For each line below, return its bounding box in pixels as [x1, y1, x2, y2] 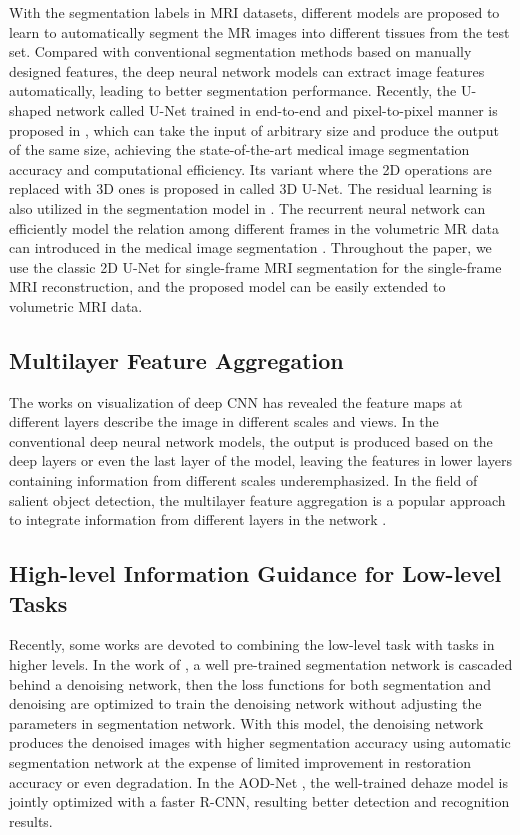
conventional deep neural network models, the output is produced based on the [9, 430, 493, 451]
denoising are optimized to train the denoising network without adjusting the [9, 693, 482, 714]
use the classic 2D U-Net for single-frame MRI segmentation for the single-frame [9, 256, 502, 277]
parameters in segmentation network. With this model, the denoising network [9, 712, 484, 733]
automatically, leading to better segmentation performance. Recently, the [9, 80, 457, 101]
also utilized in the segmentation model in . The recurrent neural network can [9, 197, 486, 218]
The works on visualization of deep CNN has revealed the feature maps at [9, 391, 463, 412]
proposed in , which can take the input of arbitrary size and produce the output [9, 119, 500, 140]
